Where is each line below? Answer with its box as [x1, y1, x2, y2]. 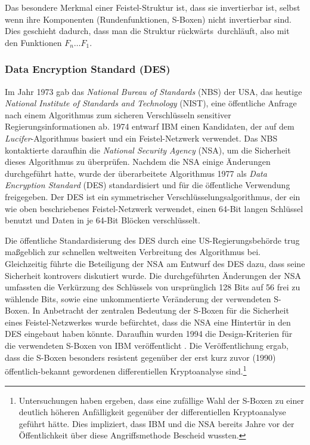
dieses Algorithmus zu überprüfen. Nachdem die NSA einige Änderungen [5, 155, 271, 168]
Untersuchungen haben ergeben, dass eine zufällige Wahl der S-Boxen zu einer [18, 394, 304, 406]
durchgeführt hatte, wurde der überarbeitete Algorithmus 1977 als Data [5, 167, 267, 179]
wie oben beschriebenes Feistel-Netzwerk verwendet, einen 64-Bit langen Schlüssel [5, 202, 303, 214]
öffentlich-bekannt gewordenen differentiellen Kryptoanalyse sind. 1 [5, 363, 247, 377]
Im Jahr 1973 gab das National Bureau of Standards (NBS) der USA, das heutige [5, 85, 302, 97]
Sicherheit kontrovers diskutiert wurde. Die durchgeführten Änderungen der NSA [5, 269, 301, 281]
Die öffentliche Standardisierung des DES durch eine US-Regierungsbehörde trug [5, 234, 300, 246]
